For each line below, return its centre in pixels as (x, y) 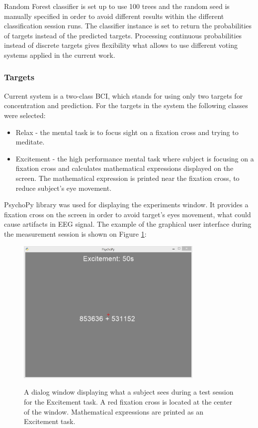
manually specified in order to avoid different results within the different (114, 16)
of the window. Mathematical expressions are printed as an (114, 411)
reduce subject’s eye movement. (64, 188)
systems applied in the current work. (60, 55)
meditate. (30, 142)
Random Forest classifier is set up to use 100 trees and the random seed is (117, 6)
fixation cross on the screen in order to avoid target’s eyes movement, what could (128, 214)
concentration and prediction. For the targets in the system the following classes (126, 105)
